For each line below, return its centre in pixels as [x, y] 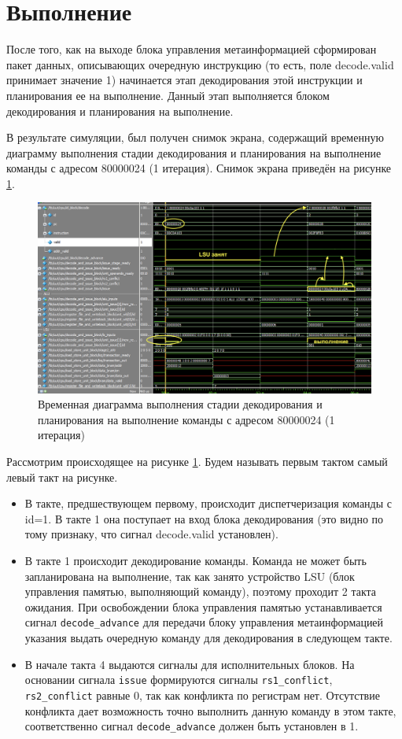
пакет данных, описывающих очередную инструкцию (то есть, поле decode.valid [200, 64]
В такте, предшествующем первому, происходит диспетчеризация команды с [208, 503]
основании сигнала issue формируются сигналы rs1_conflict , [179, 680]
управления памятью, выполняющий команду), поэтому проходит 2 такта [201, 591]
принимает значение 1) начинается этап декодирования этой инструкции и [184, 80]
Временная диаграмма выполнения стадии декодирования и [180, 404]
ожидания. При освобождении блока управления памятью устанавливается [203, 606]
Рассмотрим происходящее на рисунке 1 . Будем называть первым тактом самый [197, 462]
